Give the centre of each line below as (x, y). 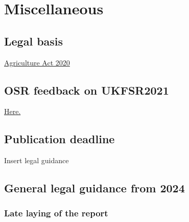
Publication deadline (60, 139)
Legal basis (34, 41)
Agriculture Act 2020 (37, 62)
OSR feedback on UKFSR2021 (87, 90)
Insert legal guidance (37, 160)
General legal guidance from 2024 (94, 188)
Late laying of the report (56, 213)
